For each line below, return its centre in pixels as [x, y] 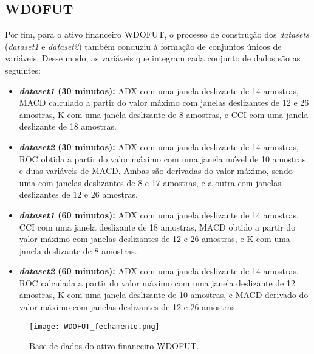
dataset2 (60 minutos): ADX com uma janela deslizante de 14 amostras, [159, 271]
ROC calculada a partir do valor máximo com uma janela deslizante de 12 [157, 283]
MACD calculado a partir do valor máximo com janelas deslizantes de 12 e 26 [164, 102]
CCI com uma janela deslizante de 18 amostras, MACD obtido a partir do [157, 227]
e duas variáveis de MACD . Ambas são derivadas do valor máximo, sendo [156, 171]
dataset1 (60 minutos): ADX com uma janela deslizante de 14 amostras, [159, 214]
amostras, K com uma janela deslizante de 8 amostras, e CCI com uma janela [164, 114]
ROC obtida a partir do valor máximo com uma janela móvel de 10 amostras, [164, 158]
